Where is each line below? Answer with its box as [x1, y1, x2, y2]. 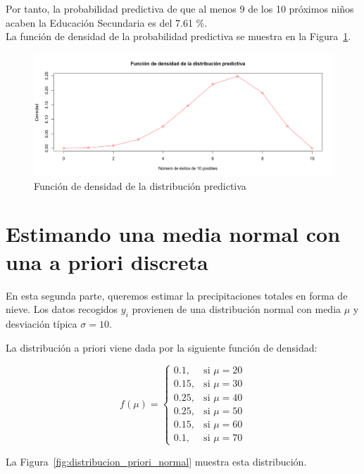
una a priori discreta [6, 247, 208, 276]
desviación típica [6, 316, 77, 331]
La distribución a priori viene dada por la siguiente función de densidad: [6, 340, 318, 354]
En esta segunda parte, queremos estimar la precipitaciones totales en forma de [6, 288, 348, 302]
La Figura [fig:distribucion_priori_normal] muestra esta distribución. [6, 454, 307, 468]
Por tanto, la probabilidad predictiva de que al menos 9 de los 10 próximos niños [6, 1, 354, 15]
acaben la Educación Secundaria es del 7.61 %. [6, 15, 208, 30]
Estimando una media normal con [6, 219, 341, 248]
